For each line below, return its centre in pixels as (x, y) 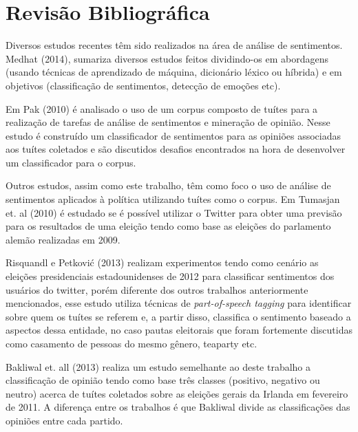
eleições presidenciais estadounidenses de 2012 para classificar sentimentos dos (170, 276)
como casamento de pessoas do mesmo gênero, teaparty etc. (131, 343)
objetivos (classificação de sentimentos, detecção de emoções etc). (143, 85)
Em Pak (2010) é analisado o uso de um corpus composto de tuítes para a (162, 108)
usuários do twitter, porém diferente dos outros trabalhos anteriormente (157, 289)
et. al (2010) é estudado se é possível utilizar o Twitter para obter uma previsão (174, 212)
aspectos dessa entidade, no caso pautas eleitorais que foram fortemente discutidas (179, 330)
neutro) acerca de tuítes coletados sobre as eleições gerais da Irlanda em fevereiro (177, 393)
